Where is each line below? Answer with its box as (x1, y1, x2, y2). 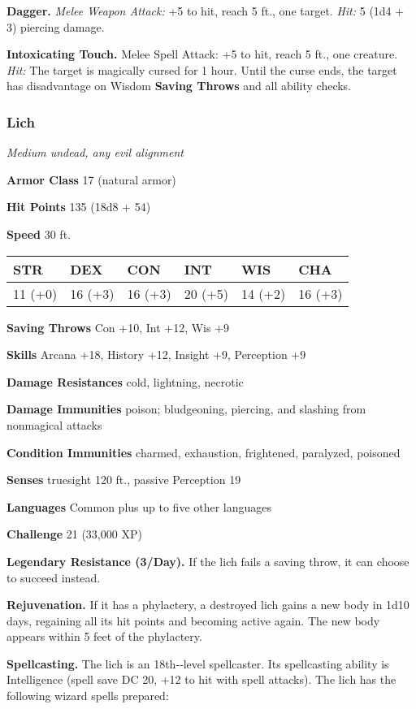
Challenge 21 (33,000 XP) (6, 525, 142, 543)
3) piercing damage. (6, 18, 105, 35)
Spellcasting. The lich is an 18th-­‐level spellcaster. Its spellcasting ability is (6, 655, 389, 672)
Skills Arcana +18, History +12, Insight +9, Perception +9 (6, 346, 306, 363)
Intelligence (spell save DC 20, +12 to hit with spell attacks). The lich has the (6, 671, 396, 688)
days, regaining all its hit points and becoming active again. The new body (6, 612, 380, 629)
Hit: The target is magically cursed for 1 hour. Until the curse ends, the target (6, 61, 397, 78)
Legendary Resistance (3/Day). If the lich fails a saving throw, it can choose (6, 552, 409, 569)
